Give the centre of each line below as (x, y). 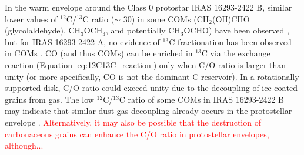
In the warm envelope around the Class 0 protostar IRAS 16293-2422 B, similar (148, 7)
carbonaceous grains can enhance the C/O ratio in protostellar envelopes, (137, 134)
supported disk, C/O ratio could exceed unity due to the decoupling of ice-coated (151, 88)
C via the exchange (236, 53)
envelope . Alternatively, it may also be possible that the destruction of (133, 122)
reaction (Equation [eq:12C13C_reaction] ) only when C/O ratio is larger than (146, 64)
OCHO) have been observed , (236, 30)
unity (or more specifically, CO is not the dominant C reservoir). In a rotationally (152, 76)
